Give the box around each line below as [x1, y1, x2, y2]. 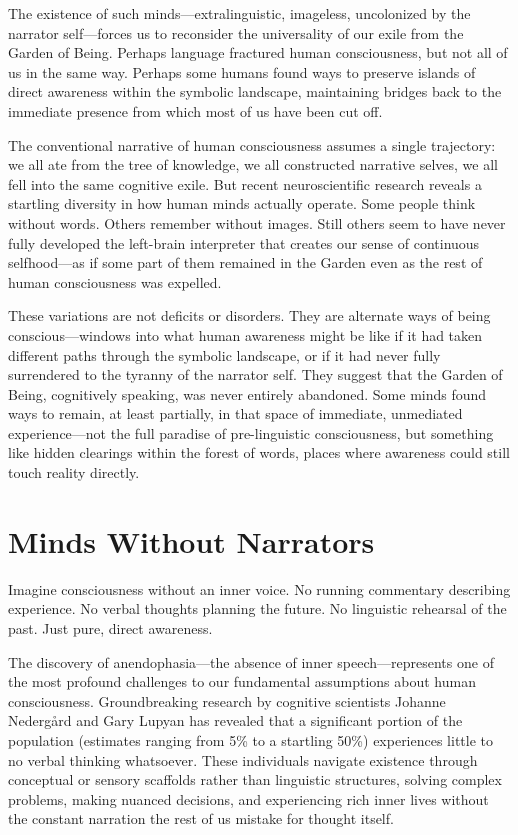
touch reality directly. [8, 462, 140, 483]
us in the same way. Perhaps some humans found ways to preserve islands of [8, 61, 476, 82]
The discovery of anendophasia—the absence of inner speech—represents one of [8, 651, 494, 672]
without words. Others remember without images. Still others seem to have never [8, 212, 506, 233]
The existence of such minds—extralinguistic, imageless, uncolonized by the [8, 3, 471, 23]
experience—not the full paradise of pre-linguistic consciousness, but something [8, 422, 494, 443]
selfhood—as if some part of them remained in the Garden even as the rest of [8, 252, 483, 273]
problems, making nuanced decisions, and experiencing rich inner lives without [8, 788, 489, 809]
